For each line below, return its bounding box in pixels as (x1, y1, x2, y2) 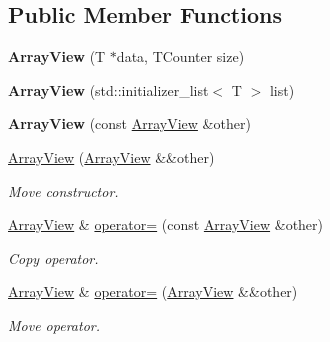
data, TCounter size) (116, 46, 245, 67)
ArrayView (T (8, 46, 106, 67)
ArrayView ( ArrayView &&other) (8, 146, 215, 167)
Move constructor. (8, 180, 119, 201)
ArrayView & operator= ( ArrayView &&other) (8, 281, 298, 302)
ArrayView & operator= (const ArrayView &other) (8, 214, 324, 235)
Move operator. (8, 314, 100, 335)
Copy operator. (8, 247, 99, 268)
